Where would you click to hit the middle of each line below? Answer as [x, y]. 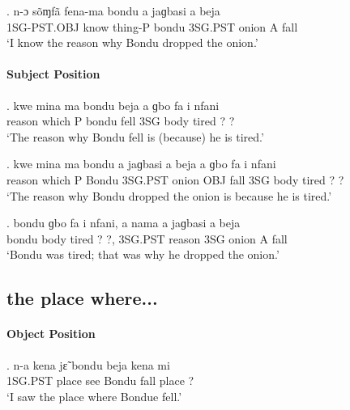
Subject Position [53, 74]
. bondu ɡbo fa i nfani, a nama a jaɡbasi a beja [124, 223]
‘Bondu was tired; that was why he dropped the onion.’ [143, 254]
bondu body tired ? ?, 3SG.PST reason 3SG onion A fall [147, 238]
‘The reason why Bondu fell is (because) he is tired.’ [135, 136]
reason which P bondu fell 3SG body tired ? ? [121, 121]
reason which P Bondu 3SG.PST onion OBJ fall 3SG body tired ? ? [175, 179]
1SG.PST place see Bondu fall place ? [100, 380]
